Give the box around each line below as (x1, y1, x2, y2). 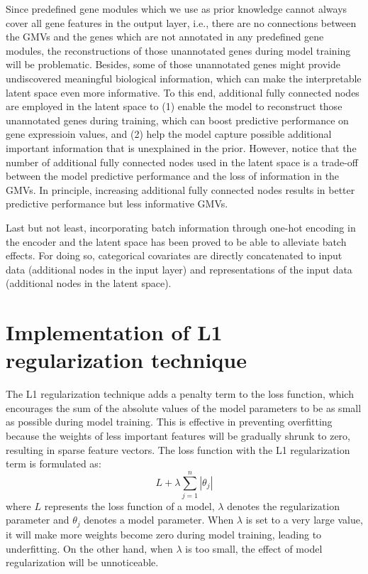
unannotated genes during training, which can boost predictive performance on (6, 112, 349, 127)
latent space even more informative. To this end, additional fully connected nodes (6, 85, 359, 99)
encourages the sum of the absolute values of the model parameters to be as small (6, 400, 362, 415)
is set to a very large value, (245, 512, 363, 527)
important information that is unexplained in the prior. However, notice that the (6, 140, 357, 155)
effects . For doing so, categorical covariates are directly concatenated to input (6, 248, 342, 263)
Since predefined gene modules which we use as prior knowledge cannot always (6, 1, 347, 16)
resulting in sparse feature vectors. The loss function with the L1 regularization (6, 442, 350, 457)
